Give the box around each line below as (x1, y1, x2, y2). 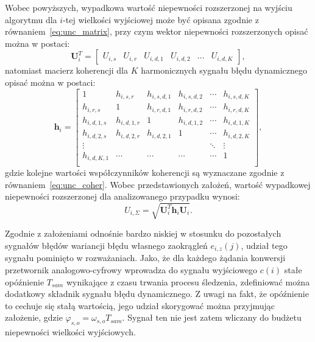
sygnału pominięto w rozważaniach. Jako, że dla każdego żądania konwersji (5, 251, 286, 264)
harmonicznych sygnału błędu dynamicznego (141, 64, 308, 77)
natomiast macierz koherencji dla (5, 64, 128, 77)
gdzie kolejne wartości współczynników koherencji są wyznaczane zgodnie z (5, 166, 285, 179)
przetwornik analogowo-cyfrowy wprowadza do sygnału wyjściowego (5, 263, 258, 276)
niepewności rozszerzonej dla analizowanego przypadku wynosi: (5, 190, 240, 203)
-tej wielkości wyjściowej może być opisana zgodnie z (63, 13, 259, 26)
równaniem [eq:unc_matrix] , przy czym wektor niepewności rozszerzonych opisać (5, 25, 308, 38)
